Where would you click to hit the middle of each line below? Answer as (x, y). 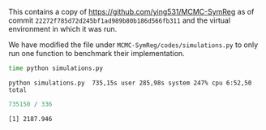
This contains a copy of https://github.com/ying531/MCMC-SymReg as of (131, 12)
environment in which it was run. (63, 29)
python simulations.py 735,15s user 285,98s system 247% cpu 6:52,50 (130, 83)
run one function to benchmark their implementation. (97, 53)
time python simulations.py (56, 68)
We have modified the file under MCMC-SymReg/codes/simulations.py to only (133, 45)
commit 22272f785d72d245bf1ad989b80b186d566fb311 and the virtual (120, 20)
